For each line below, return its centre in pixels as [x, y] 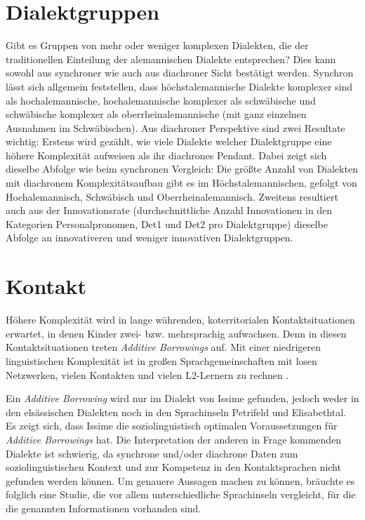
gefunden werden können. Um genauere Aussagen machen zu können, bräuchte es [180, 480]
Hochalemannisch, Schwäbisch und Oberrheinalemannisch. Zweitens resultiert [172, 196]
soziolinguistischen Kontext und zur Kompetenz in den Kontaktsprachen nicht [173, 467]
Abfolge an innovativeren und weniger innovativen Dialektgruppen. [150, 238]
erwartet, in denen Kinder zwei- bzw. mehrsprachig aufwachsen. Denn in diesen [176, 333]
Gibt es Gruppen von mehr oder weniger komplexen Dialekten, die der [157, 45]
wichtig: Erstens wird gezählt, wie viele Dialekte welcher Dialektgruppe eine [169, 141]
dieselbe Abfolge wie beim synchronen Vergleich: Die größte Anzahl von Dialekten [182, 169]
